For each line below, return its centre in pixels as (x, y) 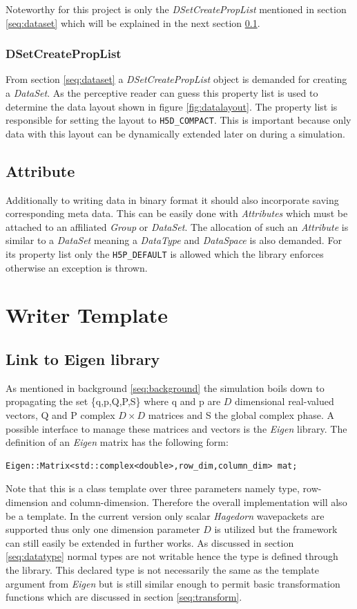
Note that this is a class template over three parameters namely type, (153, 488)
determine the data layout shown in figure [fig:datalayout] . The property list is (172, 106)
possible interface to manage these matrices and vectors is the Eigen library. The (176, 428)
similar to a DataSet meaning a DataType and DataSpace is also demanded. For (174, 240)
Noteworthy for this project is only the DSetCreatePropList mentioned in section (176, 9)
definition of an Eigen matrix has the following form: (117, 442)
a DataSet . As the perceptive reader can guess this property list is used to (162, 93)
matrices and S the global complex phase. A (241, 415)
